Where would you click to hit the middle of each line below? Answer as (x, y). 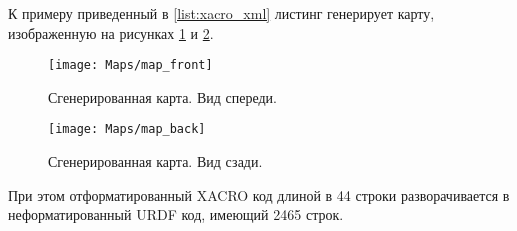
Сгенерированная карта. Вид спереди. (162, 96)
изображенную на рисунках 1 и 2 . (111, 32)
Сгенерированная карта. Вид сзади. (155, 161)
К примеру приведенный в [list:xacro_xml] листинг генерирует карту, (221, 13)
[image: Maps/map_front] (130, 65)
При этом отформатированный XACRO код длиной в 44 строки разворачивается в (259, 194)
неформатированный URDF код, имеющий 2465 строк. (176, 214)
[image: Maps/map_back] (127, 129)
